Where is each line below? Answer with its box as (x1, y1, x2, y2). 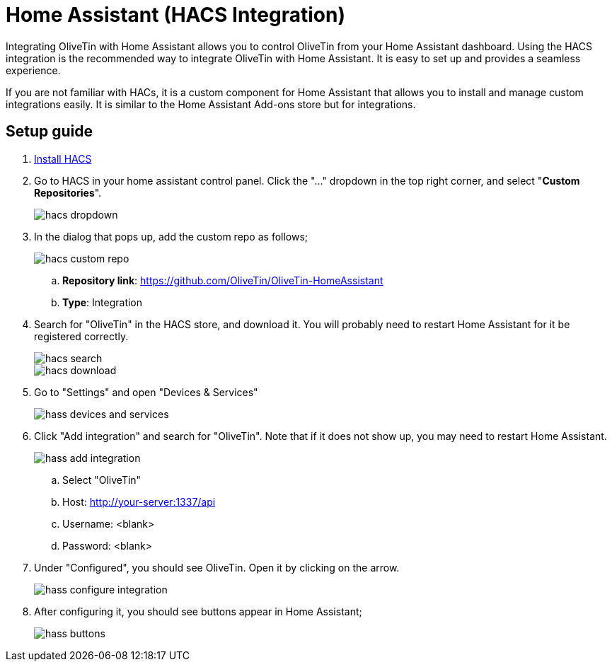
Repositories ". (34, 186, 102, 199)
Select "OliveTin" (62, 473, 142, 486)
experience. (6, 64, 61, 76)
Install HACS (34, 152, 92, 165)
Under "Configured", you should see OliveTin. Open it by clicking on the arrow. (34, 561, 400, 574)
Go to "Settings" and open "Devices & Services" (34, 385, 258, 398)
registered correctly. (34, 330, 129, 342)
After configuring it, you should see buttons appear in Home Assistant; (34, 605, 362, 617)
